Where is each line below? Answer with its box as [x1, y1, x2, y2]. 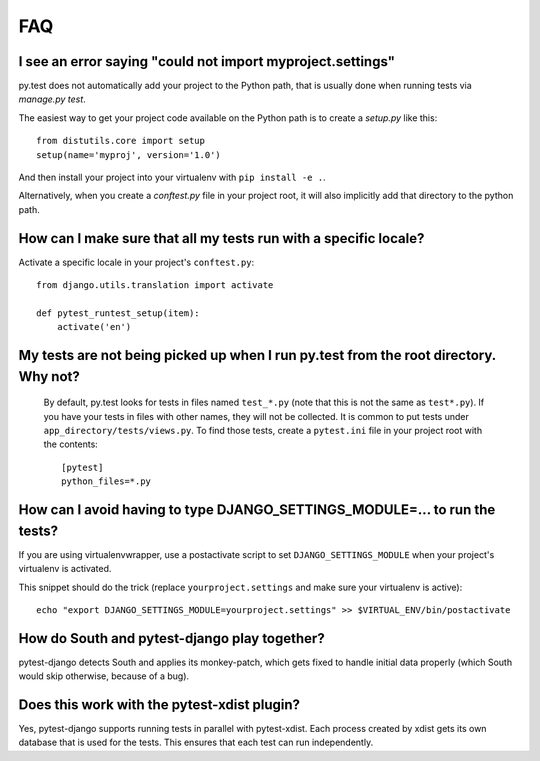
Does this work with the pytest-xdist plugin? [18, 696, 300, 713]
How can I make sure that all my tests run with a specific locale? [18, 230, 425, 247]
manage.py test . [18, 93, 87, 105]
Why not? [18, 368, 80, 385]
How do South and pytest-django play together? [18, 630, 325, 647]
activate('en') [56, 321, 132, 333]
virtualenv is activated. [18, 563, 112, 575]
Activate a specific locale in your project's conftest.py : [18, 256, 255, 268]
